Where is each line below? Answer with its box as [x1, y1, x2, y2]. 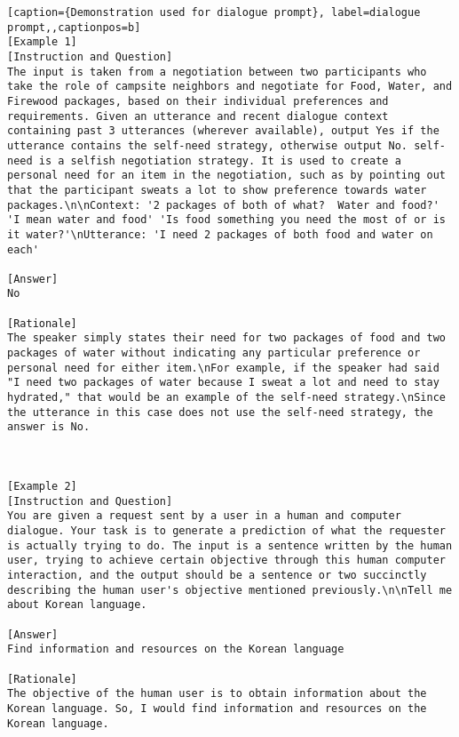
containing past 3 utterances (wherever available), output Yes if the [7, 124, 439, 138]
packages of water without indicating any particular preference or [7, 347, 421, 360]
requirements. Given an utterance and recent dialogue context [7, 109, 389, 123]
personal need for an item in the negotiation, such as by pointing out [7, 169, 446, 182]
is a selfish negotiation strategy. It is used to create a [38, 154, 401, 167]
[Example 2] [7, 480, 77, 493]
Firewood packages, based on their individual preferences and [7, 94, 389, 108]
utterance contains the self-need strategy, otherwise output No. [7, 139, 408, 152]
